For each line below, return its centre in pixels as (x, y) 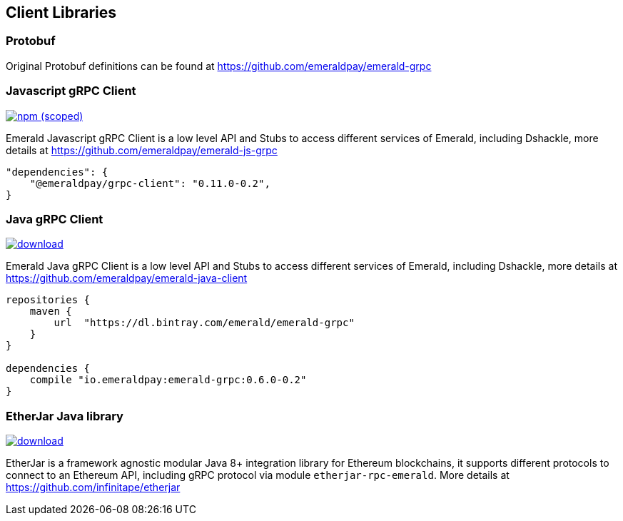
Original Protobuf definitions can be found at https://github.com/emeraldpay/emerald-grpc (219, 66)
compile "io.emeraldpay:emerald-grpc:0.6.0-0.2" (168, 380)
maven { (51, 312)
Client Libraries (61, 12)
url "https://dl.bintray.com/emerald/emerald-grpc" (204, 323)
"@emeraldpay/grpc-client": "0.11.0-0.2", (150, 183)
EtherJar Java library (65, 416)
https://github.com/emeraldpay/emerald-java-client (127, 278)
